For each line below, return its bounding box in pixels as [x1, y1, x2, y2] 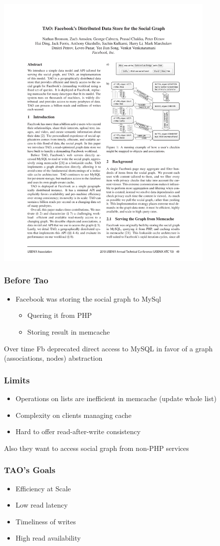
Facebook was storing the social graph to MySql [15, 293, 161, 304]
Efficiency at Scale [15, 483, 71, 493]
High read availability [15, 533, 81, 543]
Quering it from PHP [27, 310, 92, 320]
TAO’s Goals [4, 464, 56, 476]
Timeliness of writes [15, 516, 76, 526]
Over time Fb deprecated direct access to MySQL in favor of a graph [4, 343, 213, 353]
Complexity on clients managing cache [15, 409, 132, 420]
